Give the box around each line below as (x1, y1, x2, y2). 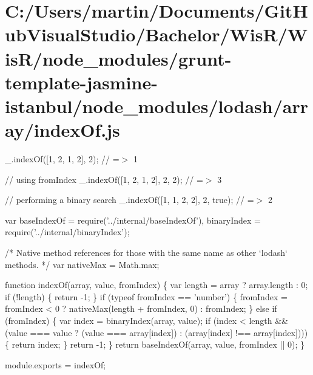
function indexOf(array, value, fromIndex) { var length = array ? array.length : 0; (5, 278, 308, 291)
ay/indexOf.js (5, 117, 120, 142)
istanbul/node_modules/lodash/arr (5, 93, 308, 118)
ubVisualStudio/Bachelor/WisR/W (5, 22, 308, 47)
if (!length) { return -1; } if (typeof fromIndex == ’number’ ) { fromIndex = (5, 290, 288, 303)
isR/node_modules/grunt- (5, 46, 232, 71)
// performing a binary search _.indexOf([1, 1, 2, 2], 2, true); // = (5, 193, 254, 206)
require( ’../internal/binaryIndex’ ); (5, 225, 130, 238)
